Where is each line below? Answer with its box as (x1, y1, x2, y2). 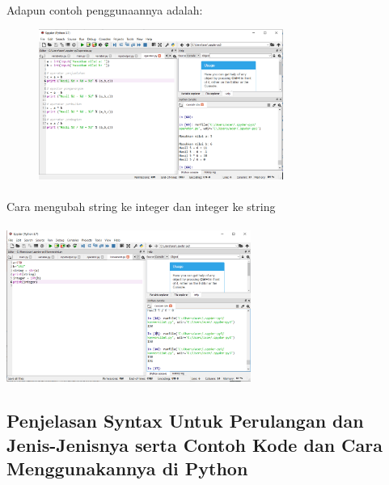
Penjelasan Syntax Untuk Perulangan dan (6, 408, 364, 433)
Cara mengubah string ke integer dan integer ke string (6, 198, 276, 215)
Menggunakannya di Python (6, 455, 248, 480)
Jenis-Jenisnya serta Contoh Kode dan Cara (6, 432, 383, 457)
